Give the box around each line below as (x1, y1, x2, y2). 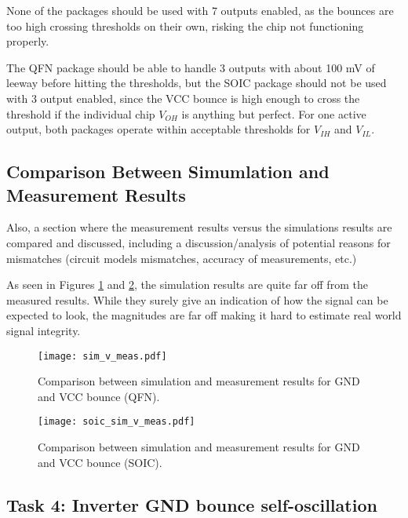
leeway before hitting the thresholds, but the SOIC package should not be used (6, 75, 387, 91)
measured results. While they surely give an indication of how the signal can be (6, 291, 388, 308)
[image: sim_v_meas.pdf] (38, 350, 167, 362)
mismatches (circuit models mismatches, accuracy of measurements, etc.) (6, 250, 357, 266)
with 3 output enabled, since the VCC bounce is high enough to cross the (6, 89, 360, 106)
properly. (6, 33, 49, 49)
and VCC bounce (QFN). (38, 388, 160, 404)
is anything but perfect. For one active (181, 105, 366, 122)
